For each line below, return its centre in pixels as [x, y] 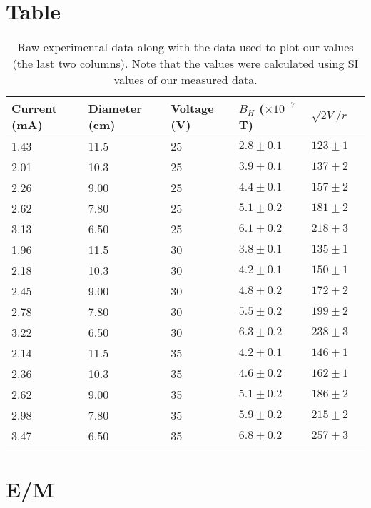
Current [34, 108]
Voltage [192, 108]
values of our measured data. [185, 80]
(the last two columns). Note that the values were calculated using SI [185, 63]
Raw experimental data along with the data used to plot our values [185, 47]
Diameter [115, 108]
